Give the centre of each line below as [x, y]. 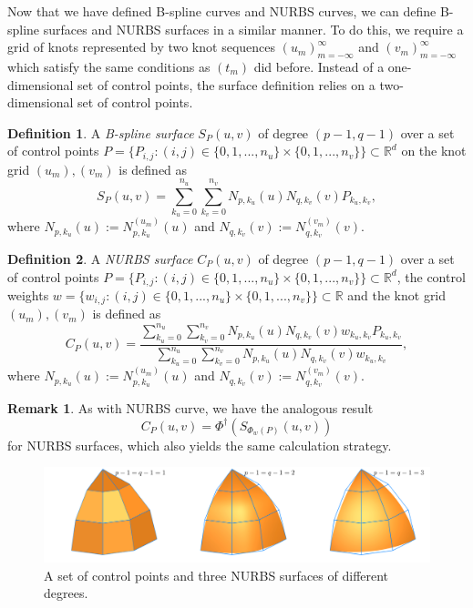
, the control [431, 276]
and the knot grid [397, 295]
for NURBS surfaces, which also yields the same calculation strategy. [200, 445]
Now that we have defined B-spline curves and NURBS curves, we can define [222, 11]
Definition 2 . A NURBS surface [100, 258]
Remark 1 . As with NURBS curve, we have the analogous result [190, 408]
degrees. [66, 593]
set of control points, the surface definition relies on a [226, 84]
